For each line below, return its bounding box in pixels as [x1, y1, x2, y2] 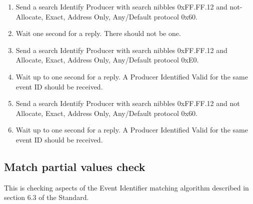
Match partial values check [4, 158, 145, 174]
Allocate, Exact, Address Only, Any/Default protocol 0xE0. [15, 54, 199, 65]
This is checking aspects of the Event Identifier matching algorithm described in [4, 182, 249, 192]
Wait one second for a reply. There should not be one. [15, 28, 181, 38]
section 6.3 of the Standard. [4, 192, 89, 202]
